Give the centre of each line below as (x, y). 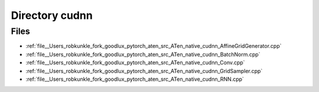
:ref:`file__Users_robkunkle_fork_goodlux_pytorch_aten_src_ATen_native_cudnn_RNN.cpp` (135, 79)
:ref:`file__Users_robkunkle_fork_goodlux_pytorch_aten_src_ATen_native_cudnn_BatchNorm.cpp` (143, 54)
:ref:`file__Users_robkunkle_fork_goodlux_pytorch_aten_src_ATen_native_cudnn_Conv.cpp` (135, 63)
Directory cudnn (52, 15)
